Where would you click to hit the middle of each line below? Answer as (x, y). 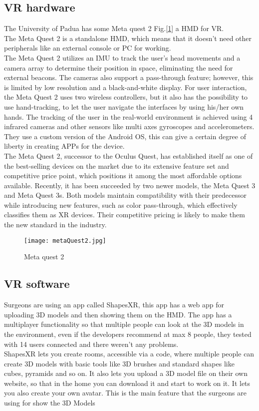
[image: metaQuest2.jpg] (65, 241)
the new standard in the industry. (55, 225)
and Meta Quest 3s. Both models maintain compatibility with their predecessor (126, 195)
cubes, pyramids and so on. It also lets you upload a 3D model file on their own (126, 373)
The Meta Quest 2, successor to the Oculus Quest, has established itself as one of (129, 155)
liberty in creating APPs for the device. (64, 146)
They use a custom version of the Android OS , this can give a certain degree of (125, 136)
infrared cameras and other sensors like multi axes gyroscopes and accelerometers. (129, 126)
